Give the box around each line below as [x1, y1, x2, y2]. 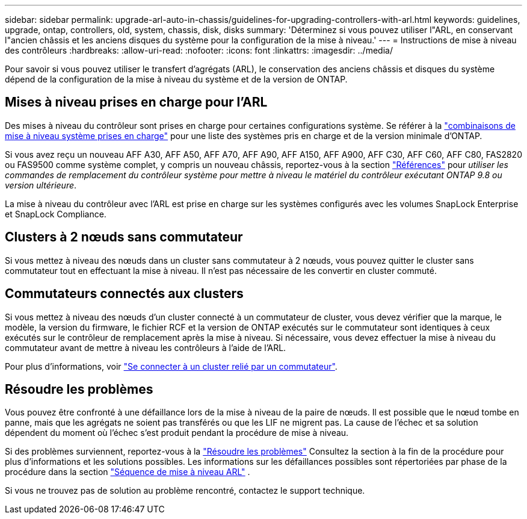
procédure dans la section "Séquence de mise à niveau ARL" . [5, 467, 250, 477]
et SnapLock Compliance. [5, 208, 106, 219]
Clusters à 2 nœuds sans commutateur [5, 229, 243, 245]
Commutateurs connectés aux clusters [5, 286, 244, 302]
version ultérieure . [5, 179, 77, 190]
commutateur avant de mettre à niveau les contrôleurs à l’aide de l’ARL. [5, 342, 286, 353]
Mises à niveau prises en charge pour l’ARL [5, 95, 268, 110]
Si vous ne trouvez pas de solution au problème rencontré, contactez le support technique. [5, 485, 365, 496]
